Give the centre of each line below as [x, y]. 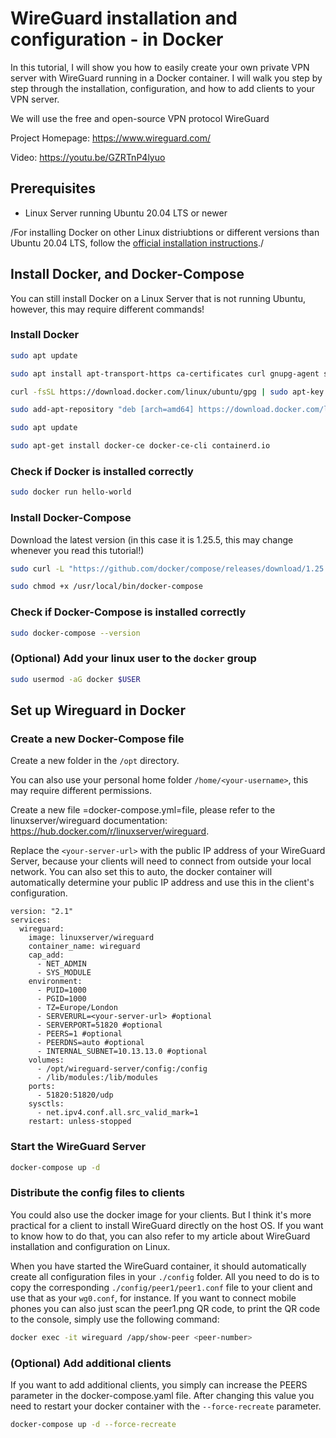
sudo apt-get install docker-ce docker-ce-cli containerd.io [140, 446]
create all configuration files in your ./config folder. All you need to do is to [165, 1276]
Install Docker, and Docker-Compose [127, 274]
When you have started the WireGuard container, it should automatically [158, 1266]
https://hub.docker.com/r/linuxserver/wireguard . [110, 831]
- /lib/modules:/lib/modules [97, 1078]
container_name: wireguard [84, 947]
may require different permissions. [81, 791]
